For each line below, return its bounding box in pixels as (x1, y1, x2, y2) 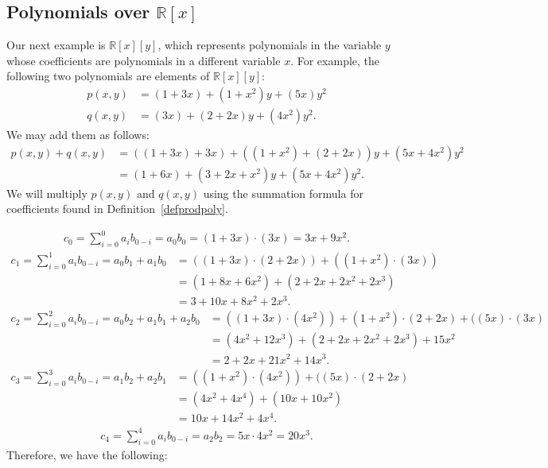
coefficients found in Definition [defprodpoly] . (6, 200, 228, 217)
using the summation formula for (203, 184, 363, 201)
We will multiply (6, 184, 87, 201)
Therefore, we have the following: (6, 446, 168, 462)
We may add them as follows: (6, 126, 150, 143)
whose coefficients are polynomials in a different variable (6, 52, 281, 68)
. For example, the (290, 52, 380, 68)
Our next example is (6, 37, 106, 53)
